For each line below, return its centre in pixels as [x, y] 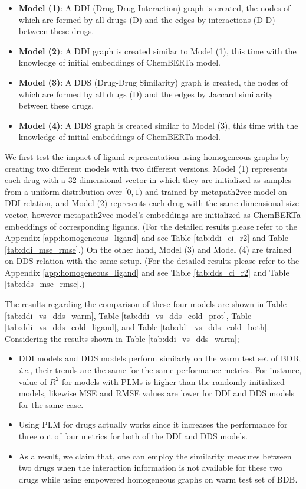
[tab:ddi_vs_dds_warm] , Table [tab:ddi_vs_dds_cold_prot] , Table [128, 315]
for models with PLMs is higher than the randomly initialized [173, 381]
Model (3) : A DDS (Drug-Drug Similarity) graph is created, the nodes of [153, 82]
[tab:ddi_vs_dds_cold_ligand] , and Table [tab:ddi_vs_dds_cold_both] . [137, 327]
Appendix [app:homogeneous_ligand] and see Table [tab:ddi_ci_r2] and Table [147, 238]
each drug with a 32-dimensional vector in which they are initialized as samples [148, 180]
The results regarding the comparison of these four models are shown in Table [146, 304]
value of [33, 381]
